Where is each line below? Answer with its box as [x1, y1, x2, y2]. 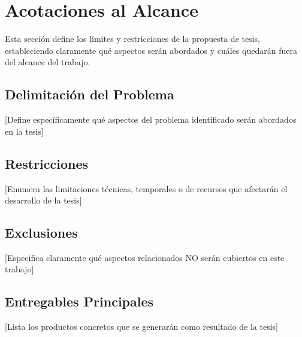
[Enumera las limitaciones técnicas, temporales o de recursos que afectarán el [5, 182, 288, 195]
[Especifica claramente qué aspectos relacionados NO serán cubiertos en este [5, 251, 285, 263]
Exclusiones [5, 223, 78, 242]
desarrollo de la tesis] [5, 194, 82, 207]
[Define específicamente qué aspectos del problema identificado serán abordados [5, 113, 297, 126]
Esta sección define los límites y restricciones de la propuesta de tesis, [5, 32, 260, 45]
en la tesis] [5, 125, 44, 137]
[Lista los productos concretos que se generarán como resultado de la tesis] [5, 320, 278, 333]
